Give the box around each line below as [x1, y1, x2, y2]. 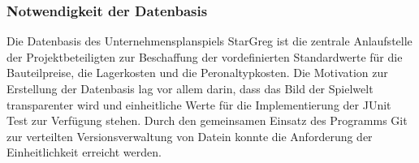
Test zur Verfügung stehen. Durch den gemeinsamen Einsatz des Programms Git [6, 112, 408, 129]
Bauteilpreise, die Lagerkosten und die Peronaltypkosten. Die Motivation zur [6, 64, 388, 81]
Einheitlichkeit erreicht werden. [6, 144, 162, 161]
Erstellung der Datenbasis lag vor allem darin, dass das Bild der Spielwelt [6, 80, 374, 97]
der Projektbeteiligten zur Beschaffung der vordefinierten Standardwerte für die [6, 48, 403, 65]
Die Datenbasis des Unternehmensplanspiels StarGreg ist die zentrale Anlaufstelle [6, 32, 413, 49]
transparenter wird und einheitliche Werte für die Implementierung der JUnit [6, 96, 391, 113]
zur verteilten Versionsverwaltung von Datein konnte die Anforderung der [6, 127, 373, 144]
